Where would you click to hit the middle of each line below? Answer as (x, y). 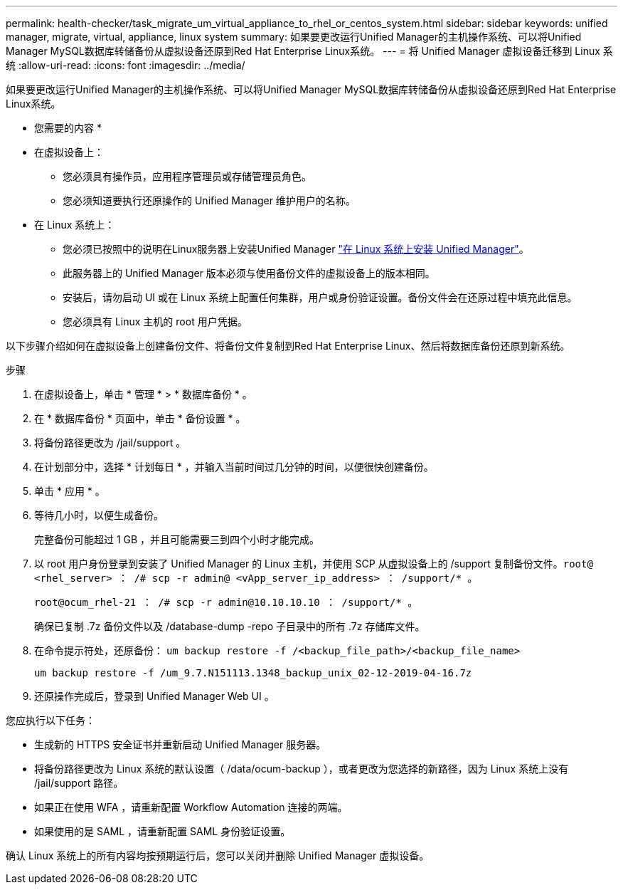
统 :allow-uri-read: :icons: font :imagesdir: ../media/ (126, 65)
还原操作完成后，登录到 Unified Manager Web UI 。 (154, 696)
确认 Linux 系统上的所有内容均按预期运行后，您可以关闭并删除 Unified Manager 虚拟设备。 (218, 855)
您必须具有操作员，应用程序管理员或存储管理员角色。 (187, 176)
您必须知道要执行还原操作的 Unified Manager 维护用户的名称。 (209, 200)
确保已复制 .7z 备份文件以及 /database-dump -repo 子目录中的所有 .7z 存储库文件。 (230, 626)
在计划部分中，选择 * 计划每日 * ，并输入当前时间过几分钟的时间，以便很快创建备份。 (234, 467)
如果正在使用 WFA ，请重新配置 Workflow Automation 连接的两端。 (191, 807)
